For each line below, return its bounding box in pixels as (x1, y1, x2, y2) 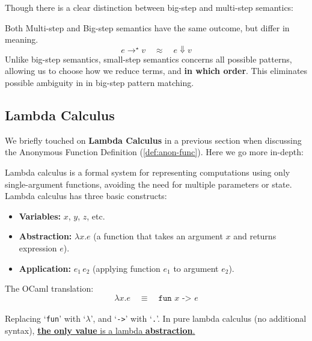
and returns (233, 230, 277, 242)
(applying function (93, 262, 161, 274)
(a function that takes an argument (93, 230, 223, 242)
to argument (173, 262, 219, 274)
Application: (19, 262, 71, 274)
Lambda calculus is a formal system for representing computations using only (5, 165, 290, 178)
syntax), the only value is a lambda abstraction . (5, 324, 195, 336)
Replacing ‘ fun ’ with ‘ (5, 312, 86, 325)
